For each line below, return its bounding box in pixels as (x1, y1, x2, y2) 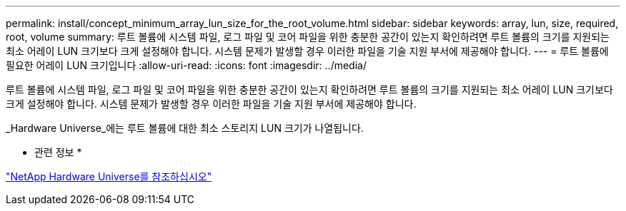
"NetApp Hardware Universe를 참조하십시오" (6, 170, 212, 182)
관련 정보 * (34, 146, 82, 158)
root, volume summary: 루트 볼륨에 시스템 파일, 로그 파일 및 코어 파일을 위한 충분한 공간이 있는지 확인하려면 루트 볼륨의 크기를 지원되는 (6, 31, 610, 43)
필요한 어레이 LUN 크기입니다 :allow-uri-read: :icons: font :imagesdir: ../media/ (6, 59, 367, 71)
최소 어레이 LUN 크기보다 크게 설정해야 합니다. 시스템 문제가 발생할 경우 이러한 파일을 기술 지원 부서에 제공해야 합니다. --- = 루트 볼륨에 (6, 45, 609, 57)
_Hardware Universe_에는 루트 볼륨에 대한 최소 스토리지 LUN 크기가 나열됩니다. (6, 122, 364, 134)
